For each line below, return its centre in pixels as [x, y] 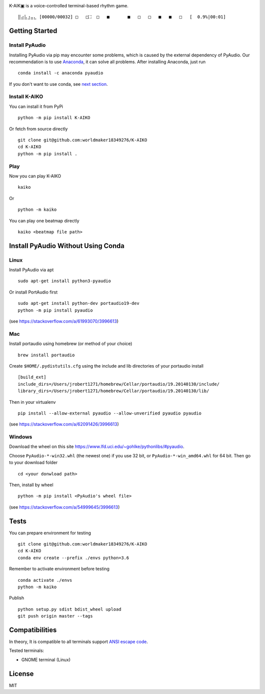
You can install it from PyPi [36, 106]
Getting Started [33, 31]
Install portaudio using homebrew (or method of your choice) [71, 344]
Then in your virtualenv [32, 402]
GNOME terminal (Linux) [46, 660]
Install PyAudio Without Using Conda [67, 246]
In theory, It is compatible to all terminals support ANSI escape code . [79, 642]
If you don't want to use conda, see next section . [58, 84]
